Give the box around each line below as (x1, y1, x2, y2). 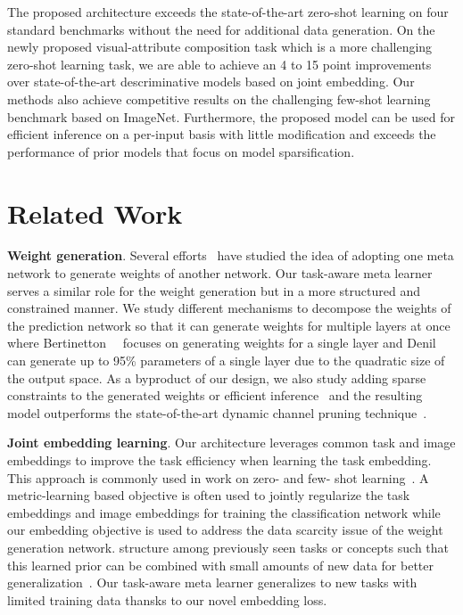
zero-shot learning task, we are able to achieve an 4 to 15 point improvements (7, 54, 432, 73)
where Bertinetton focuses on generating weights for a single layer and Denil (7, 333, 436, 352)
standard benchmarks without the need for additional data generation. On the (7, 20, 435, 38)
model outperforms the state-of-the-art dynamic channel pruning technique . (7, 403, 427, 422)
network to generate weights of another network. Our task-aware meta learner (7, 264, 433, 283)
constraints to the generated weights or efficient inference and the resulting (7, 386, 423, 405)
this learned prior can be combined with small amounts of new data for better (7, 555, 434, 574)
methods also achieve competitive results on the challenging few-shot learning (7, 89, 431, 108)
